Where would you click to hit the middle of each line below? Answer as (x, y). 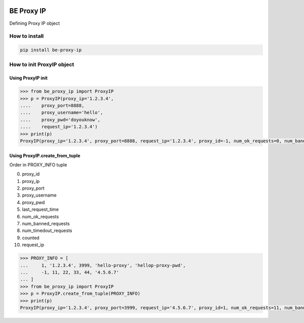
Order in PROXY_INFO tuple (38, 165)
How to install (27, 36)
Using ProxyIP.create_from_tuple (45, 155)
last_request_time (41, 209)
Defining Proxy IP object (35, 23)
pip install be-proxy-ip (51, 50)
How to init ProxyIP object (42, 65)
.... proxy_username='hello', (62, 113)
